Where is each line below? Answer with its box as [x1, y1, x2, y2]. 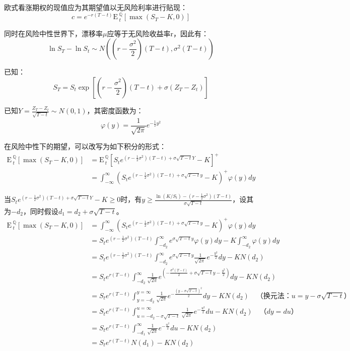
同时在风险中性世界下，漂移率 [4, 28, 103, 38]
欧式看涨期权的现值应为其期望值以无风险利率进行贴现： [4, 2, 187, 12]
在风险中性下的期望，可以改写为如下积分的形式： [4, 141, 166, 152]
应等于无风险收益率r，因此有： [107, 28, 208, 38]
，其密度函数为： [87, 105, 144, 116]
